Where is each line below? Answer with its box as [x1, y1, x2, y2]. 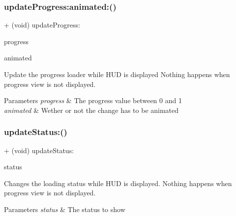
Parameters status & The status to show [4, 204, 125, 214]
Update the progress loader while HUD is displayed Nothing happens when [4, 69, 230, 79]
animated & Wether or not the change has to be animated [4, 105, 179, 115]
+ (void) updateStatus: [4, 145, 74, 155]
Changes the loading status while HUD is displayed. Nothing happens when [4, 178, 232, 188]
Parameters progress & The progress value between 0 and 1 [4, 95, 182, 106]
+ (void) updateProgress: [4, 20, 80, 30]
